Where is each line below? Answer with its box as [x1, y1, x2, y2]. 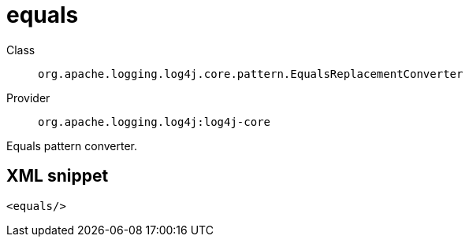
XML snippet [6, 166, 109, 186]
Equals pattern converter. [6, 138, 138, 153]
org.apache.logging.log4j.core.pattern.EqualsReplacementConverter [38, 67, 463, 80]
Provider [6, 90, 50, 105]
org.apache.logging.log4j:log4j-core [38, 115, 271, 128]
